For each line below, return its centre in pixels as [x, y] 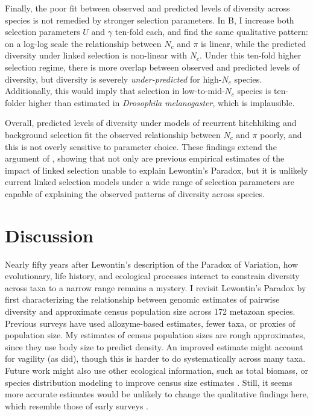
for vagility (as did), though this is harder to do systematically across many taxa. [155, 358]
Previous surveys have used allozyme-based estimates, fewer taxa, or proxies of [150, 323]
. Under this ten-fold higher [251, 55]
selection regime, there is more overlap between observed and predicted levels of [152, 67]
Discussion [49, 235]
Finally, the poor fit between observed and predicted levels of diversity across [147, 8]
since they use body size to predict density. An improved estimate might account [154, 346]
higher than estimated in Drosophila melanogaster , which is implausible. [162, 102]
